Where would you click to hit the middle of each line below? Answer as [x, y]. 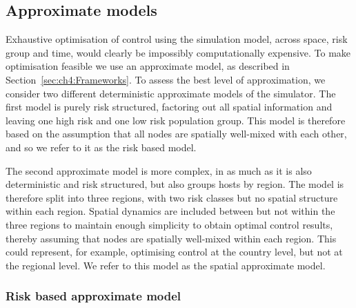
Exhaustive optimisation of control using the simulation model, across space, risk [177, 39]
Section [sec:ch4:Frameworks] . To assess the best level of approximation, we [166, 79]
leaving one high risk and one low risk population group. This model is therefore [176, 120]
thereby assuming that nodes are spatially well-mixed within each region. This [171, 238]
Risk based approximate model [93, 296]
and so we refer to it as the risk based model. [101, 147]
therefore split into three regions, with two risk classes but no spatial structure [172, 197]
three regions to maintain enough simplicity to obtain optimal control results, [169, 224]
